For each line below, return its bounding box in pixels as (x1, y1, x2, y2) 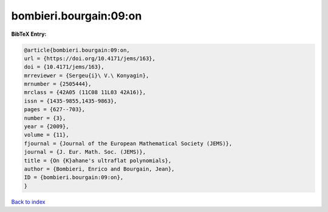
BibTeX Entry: (11, 30, 47, 38)
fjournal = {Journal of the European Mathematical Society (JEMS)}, (24, 140, 233, 147)
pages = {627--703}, (24, 106, 85, 113)
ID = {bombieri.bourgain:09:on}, (24, 174, 124, 181)
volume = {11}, (24, 131, 69, 138)
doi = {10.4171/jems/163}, (24, 64, 104, 70)
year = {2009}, (24, 123, 69, 130)
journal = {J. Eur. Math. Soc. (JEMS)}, (24, 149, 146, 156)
